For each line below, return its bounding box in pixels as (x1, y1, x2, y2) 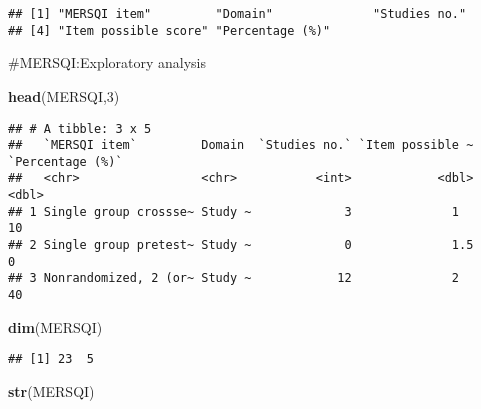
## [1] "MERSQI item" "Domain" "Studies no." (8, 7, 467, 21)
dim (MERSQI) (8, 316, 103, 337)
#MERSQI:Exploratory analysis (8, 52, 207, 73)
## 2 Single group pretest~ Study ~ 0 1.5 (8, 238, 474, 253)
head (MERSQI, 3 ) (8, 85, 120, 106)
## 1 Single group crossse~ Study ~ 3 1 (8, 204, 460, 219)
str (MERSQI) (8, 380, 95, 401)
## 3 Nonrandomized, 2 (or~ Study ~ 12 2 (8, 271, 460, 286)
